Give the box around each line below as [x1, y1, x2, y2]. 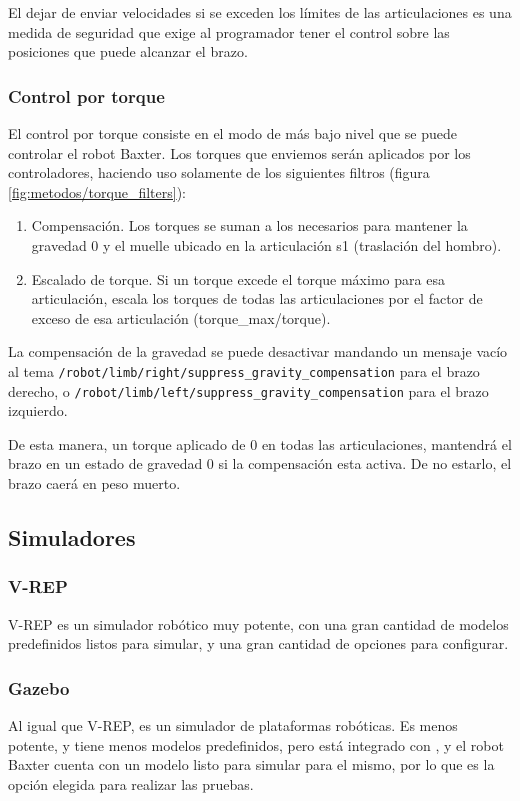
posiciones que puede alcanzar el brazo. [8, 41, 248, 62]
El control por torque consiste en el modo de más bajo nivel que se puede [8, 123, 457, 143]
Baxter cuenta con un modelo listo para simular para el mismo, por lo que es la [8, 754, 495, 775]
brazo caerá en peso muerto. [8, 473, 181, 494]
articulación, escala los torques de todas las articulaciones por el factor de [31, 288, 483, 309]
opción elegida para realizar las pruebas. [8, 773, 254, 794]
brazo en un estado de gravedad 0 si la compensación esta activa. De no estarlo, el [8, 453, 512, 474]
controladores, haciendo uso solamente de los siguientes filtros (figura [8, 162, 430, 183]
